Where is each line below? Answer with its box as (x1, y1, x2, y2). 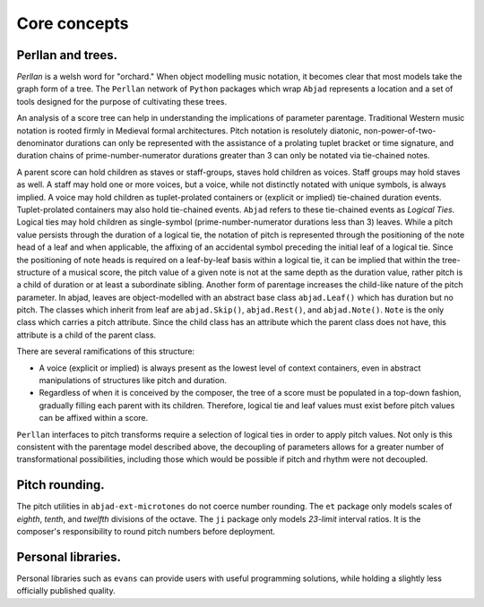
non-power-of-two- (363, 125, 436, 136)
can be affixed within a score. (39, 413, 149, 423)
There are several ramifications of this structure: (16, 346, 195, 357)
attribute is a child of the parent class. (16, 329, 157, 340)
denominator (16, 138, 65, 149)
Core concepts (16, 13, 129, 33)
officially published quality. (16, 586, 116, 596)
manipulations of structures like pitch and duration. (39, 375, 228, 386)
